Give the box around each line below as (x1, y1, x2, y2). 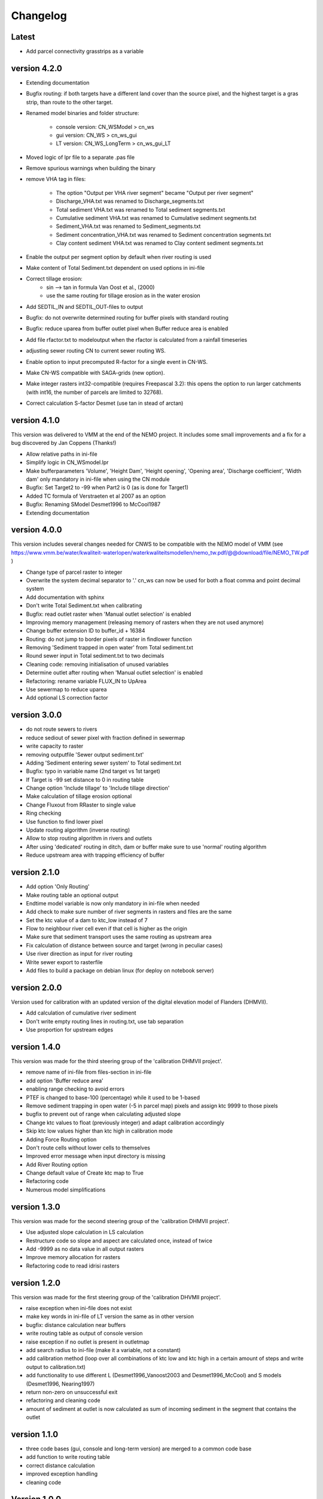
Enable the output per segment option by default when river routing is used (26, 253, 212, 260)
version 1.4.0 (11, 1042, 61, 1052)
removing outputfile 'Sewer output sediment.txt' (26, 751, 144, 758)
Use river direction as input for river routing (26, 950, 133, 958)
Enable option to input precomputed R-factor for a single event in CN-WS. (26, 358, 208, 365)
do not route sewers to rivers (26, 726, 97, 733)
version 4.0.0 (11, 525, 62, 535)
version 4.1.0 (11, 415, 60, 425)
